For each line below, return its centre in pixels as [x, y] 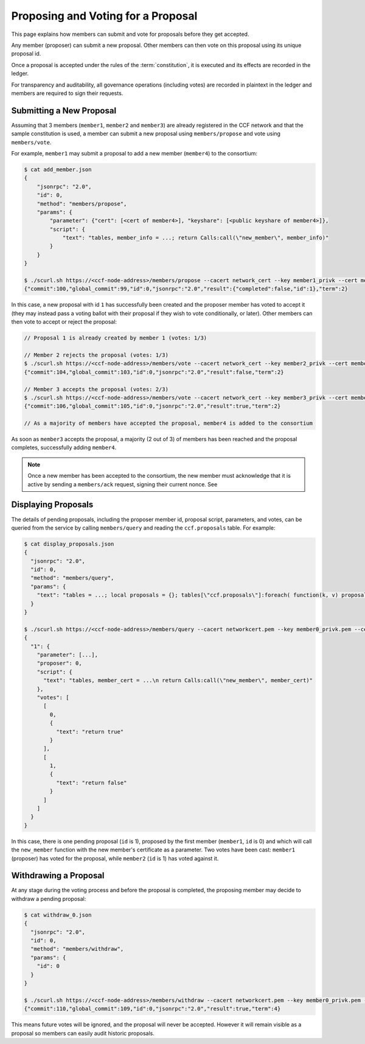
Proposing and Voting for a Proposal [104, 16]
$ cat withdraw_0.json [58, 915]
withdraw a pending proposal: [49, 898]
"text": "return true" [90, 732]
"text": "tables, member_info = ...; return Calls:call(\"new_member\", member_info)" [196, 238]
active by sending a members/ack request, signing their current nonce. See [123, 484]
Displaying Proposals [52, 505]
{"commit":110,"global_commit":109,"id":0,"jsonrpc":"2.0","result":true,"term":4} [152, 1009]
